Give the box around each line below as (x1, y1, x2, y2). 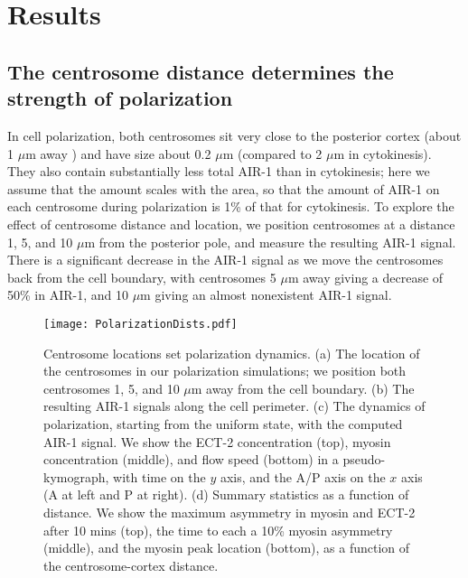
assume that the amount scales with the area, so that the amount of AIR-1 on (7, 179, 440, 198)
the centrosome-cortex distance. (43, 555, 219, 574)
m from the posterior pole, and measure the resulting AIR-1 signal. (84, 232, 456, 251)
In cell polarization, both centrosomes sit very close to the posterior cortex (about (7, 126, 462, 144)
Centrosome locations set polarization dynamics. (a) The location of (43, 343, 420, 362)
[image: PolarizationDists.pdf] (43, 317, 238, 331)
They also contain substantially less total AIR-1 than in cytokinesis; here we (7, 162, 430, 181)
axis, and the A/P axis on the (220, 467, 386, 486)
